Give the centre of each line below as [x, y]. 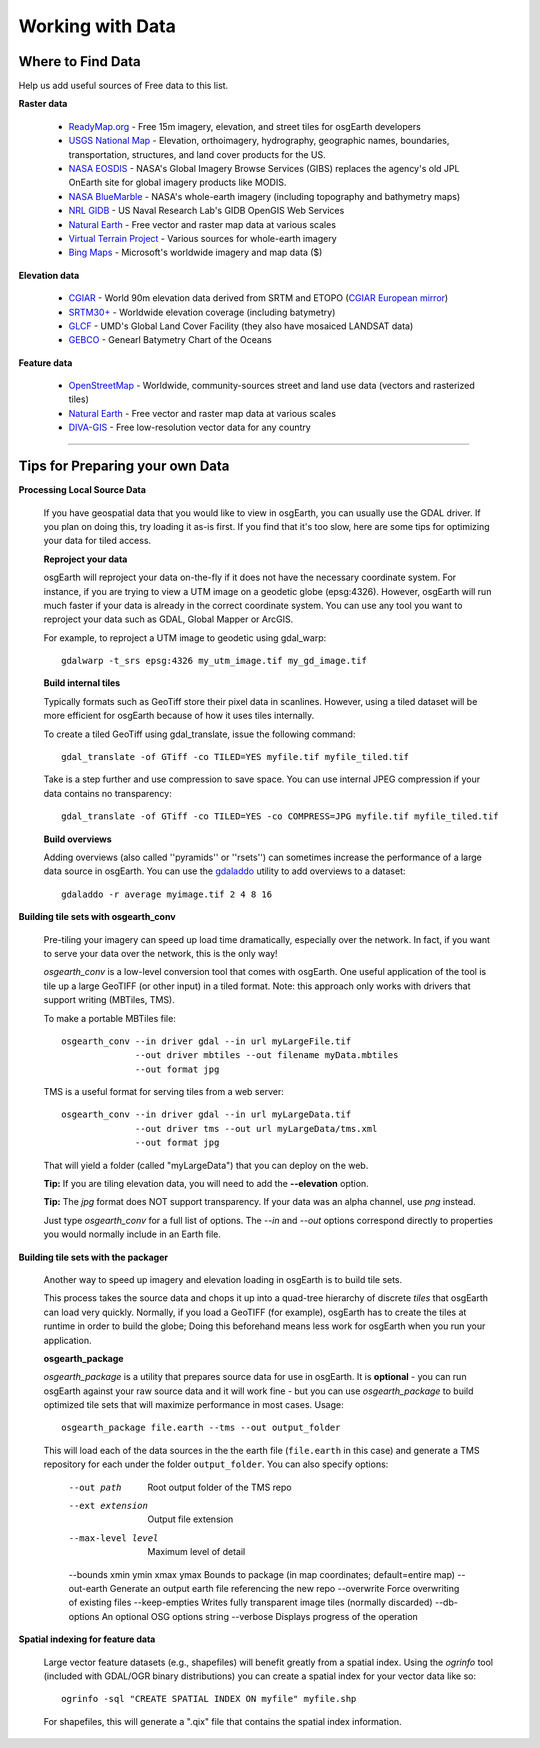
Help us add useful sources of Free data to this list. [123, 86]
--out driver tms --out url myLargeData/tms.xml [256, 1128]
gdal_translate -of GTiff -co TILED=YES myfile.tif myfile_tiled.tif [235, 757]
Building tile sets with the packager [93, 1257]
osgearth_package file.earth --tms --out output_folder [201, 1428]
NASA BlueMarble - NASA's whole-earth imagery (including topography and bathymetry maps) [264, 196]
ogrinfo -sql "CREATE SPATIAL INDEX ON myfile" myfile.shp [209, 1699]
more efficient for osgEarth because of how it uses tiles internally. [179, 716]
